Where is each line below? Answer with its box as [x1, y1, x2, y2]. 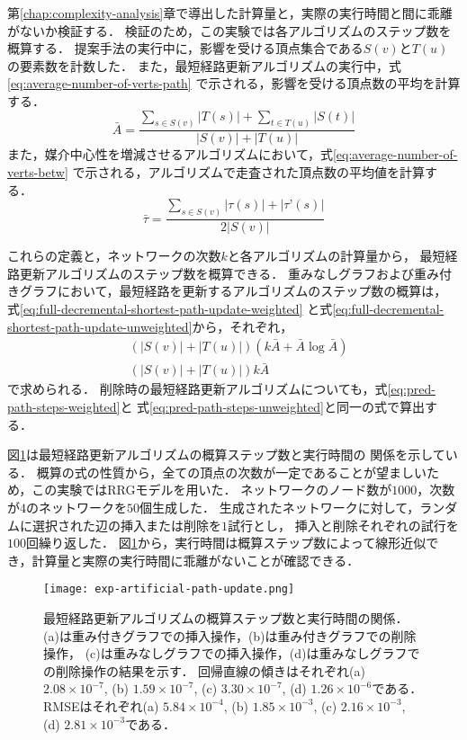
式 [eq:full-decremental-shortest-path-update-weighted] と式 [7, 299, 333, 317]
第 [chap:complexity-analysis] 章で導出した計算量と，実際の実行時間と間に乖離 [7, 4, 453, 22]
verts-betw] [7, 163, 68, 182]
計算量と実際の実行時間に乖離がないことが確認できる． [31, 550, 360, 569]
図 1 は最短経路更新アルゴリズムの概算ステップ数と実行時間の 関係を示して [7, 445, 445, 464]
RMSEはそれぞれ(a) [43, 696, 159, 715]
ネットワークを [38, 497, 127, 516]
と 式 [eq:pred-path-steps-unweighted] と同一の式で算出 [120, 397, 425, 415]
